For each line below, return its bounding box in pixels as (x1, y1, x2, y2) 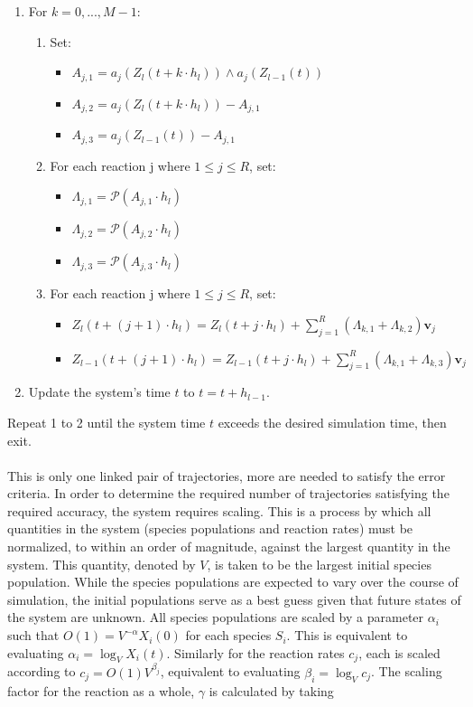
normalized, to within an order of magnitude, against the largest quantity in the (7, 537, 450, 556)
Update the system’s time (28, 382, 171, 401)
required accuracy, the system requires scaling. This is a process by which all (7, 501, 431, 520)
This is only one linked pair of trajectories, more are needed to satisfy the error (7, 466, 446, 485)
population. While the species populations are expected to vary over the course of (7, 572, 459, 591)
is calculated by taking (209, 681, 334, 700)
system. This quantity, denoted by (7, 554, 196, 573)
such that (7, 626, 60, 645)
